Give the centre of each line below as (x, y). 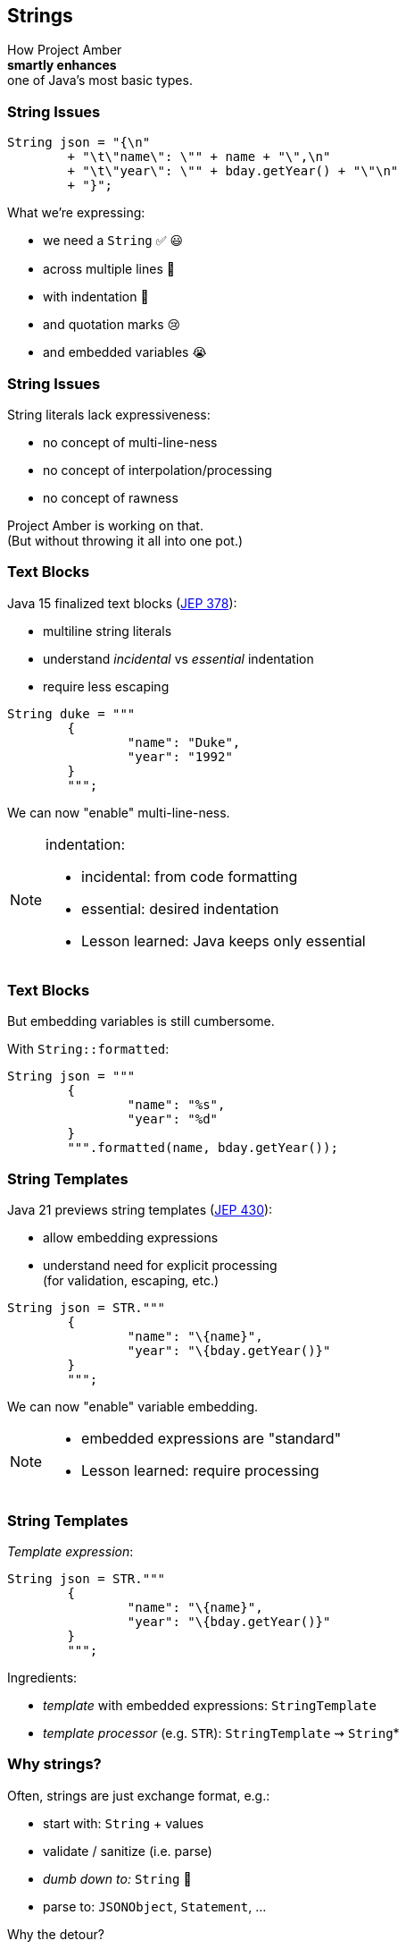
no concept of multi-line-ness (130, 442)
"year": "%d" (173, 1119)
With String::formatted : (88, 1049)
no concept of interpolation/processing (157, 470)
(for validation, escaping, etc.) (131, 1281)
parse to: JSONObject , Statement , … (155, 1906)
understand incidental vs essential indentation (178, 658)
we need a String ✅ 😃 (113, 241)
